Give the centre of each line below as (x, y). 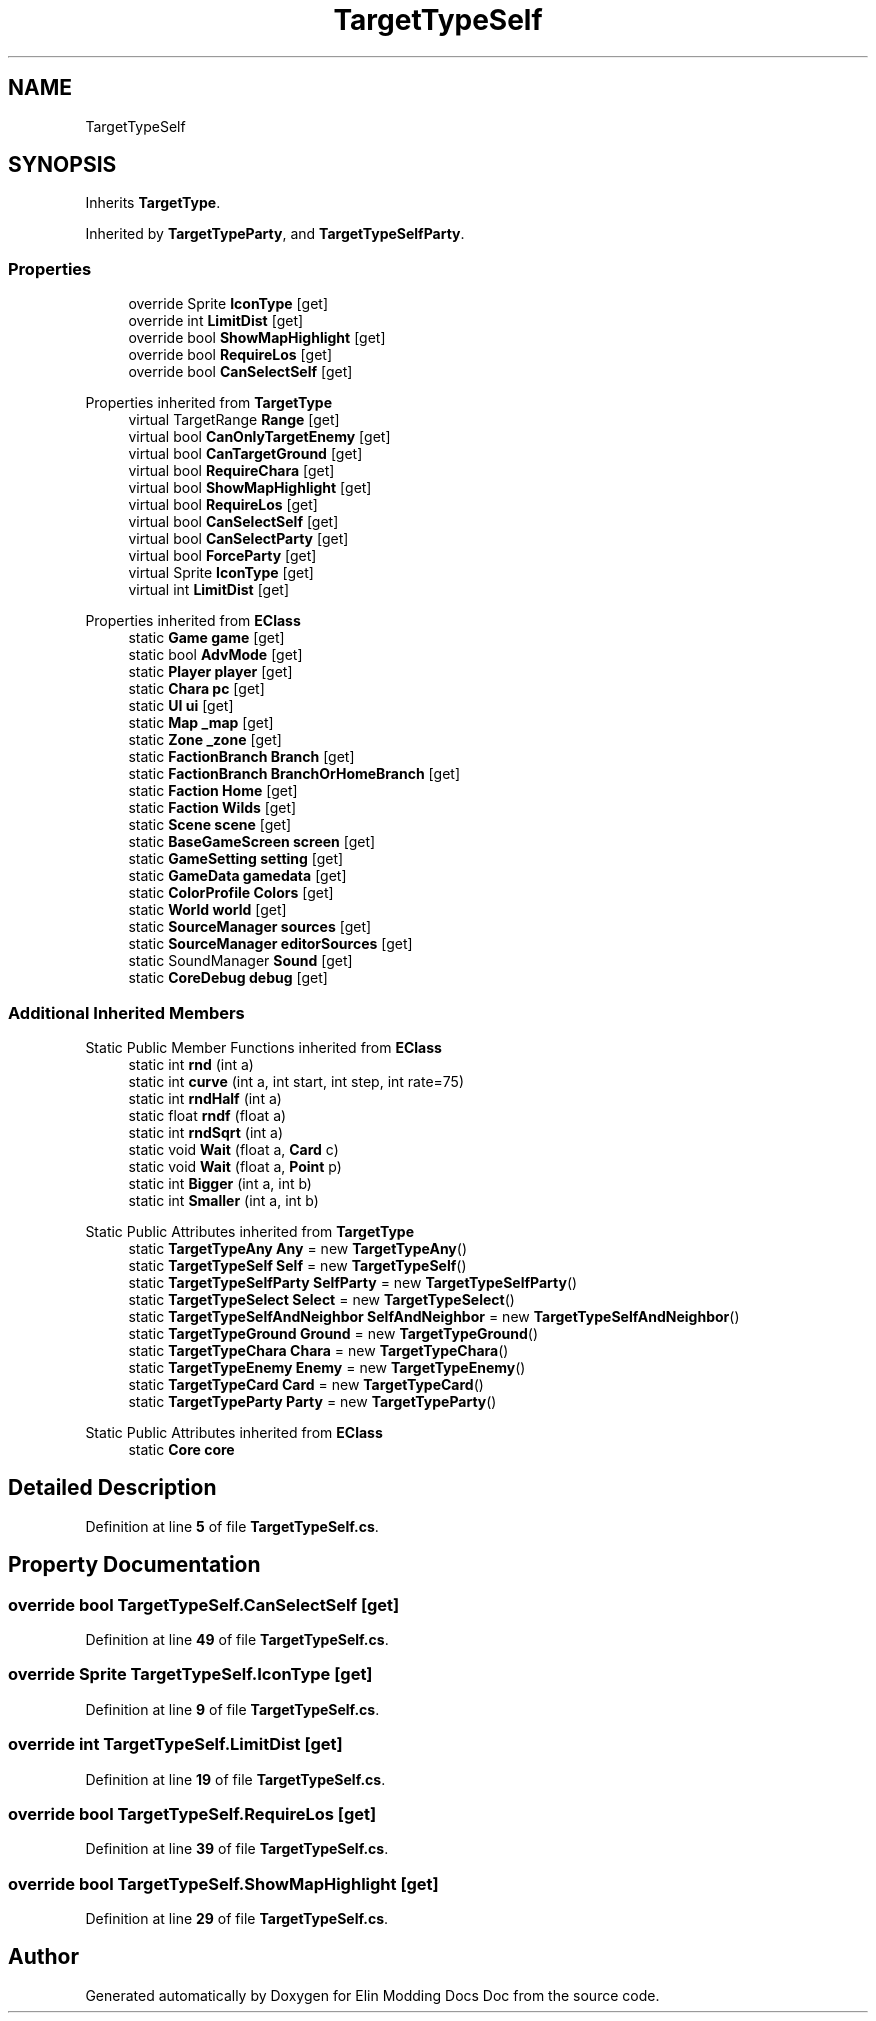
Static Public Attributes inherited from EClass (234, 1432)
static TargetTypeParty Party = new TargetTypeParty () (312, 1401)
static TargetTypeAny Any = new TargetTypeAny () (298, 1248)
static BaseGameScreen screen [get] (252, 842)
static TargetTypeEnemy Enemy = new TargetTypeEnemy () (327, 1367)
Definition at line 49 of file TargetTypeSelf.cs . (237, 1639)
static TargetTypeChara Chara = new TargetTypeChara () (318, 1350)
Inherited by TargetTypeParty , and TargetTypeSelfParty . (275, 234)
